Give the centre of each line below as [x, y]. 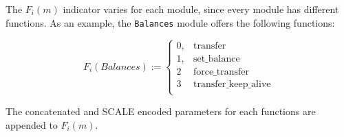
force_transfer [221, 72]
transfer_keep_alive [232, 84]
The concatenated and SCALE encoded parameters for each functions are [161, 111]
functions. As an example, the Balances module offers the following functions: [170, 22]
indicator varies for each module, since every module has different [201, 9]
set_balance [216, 59]
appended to [32, 124]
